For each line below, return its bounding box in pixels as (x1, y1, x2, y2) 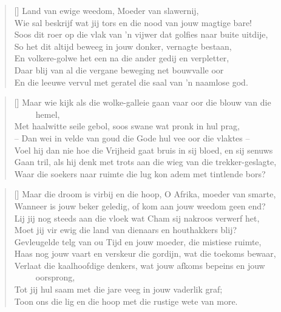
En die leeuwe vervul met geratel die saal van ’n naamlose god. (14, 75, 248, 88)
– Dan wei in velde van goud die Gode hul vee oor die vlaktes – (14, 131, 250, 144)
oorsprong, (35, 271, 75, 283)
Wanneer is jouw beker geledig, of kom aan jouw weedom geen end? (14, 199, 266, 212)
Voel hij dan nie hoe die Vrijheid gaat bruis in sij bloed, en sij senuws (14, 143, 273, 156)
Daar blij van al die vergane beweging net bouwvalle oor (14, 63, 224, 76)
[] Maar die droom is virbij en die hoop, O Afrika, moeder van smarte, (14, 188, 276, 200)
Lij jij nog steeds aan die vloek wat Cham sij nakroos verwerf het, (14, 211, 260, 224)
